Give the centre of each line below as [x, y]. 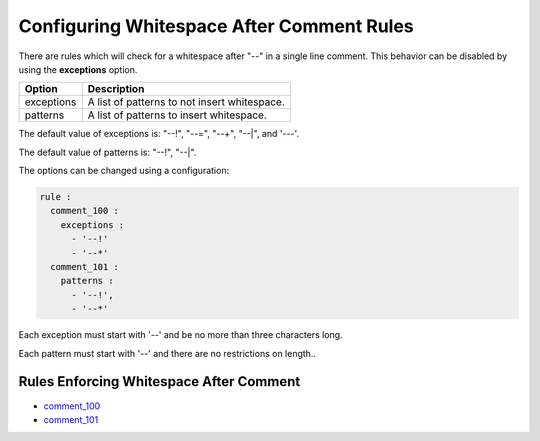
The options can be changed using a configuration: [124, 171]
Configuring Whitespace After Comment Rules [216, 26]
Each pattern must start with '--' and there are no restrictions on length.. [167, 353]
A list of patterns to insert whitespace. [177, 115]
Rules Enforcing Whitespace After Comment [159, 381]
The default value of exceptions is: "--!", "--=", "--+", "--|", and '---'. [159, 134]
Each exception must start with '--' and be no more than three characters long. [181, 335]
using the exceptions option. [78, 69]
